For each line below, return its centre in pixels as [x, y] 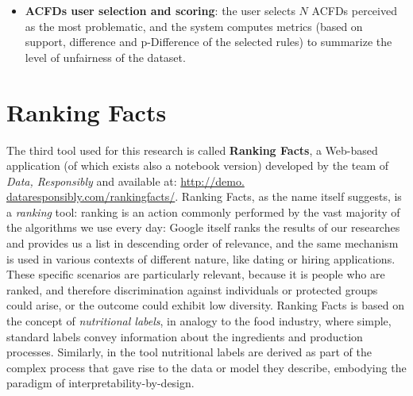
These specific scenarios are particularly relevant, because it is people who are [196, 274]
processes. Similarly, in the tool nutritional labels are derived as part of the [189, 352]
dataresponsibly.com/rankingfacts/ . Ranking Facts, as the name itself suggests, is [204, 196]
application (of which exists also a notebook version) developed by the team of [198, 165]
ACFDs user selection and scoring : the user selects [160, 10]
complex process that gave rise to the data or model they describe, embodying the [206, 367]
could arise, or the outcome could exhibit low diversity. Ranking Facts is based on [206, 305]
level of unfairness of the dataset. [105, 57]
